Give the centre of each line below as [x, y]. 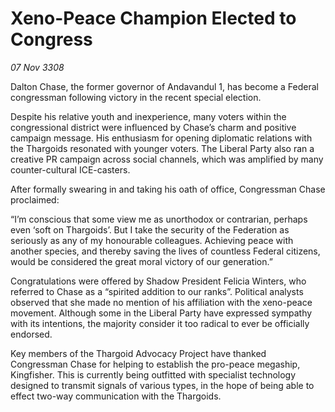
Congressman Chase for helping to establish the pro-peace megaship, [155, 364]
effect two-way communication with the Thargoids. [116, 396]
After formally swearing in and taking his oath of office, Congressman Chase [168, 189]
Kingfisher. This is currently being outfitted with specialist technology [153, 374]
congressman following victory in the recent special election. [136, 97]
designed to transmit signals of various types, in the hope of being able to [162, 385]
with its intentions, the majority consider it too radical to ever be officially [160, 323]
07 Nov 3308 [37, 67]
